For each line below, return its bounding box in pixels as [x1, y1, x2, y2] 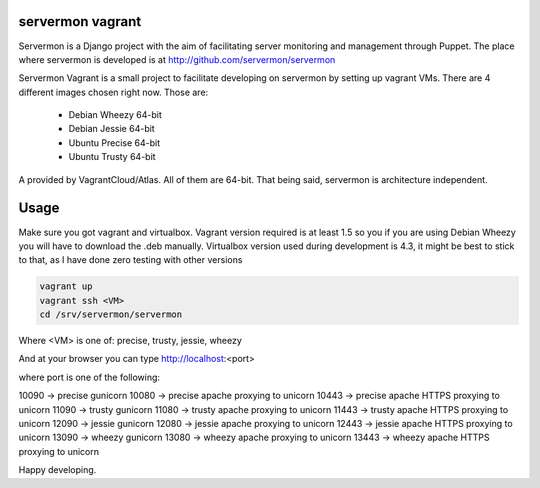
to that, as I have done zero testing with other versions [18, 254, 243, 266]
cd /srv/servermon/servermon [39, 309, 183, 320]
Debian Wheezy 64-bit [68, 109, 162, 121]
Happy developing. [18, 464, 97, 476]
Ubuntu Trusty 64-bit [68, 151, 156, 163]
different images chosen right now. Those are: [18, 86, 209, 98]
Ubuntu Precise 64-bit [68, 136, 161, 149]
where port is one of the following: [18, 371, 160, 383]
